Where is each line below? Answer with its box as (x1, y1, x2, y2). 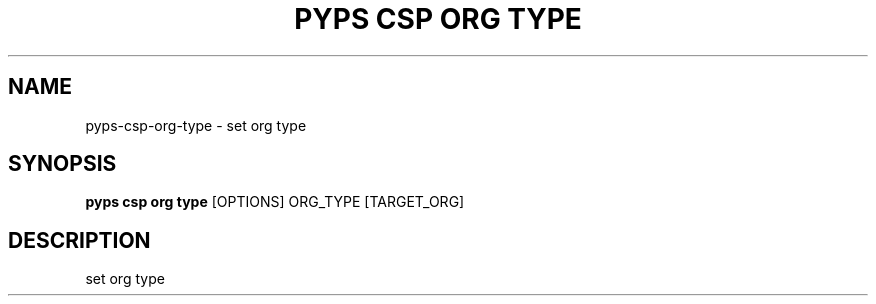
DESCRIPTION (8, 227, 151, 253)
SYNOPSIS (8, 151, 117, 177)
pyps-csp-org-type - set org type (85, 116, 307, 134)
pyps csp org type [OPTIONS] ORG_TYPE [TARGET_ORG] (85, 193, 465, 211)
